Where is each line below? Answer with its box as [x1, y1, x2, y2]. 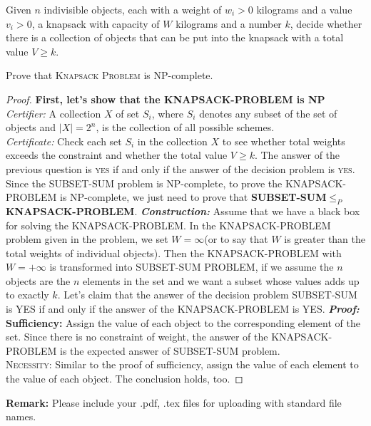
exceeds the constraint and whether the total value [6, 147, 228, 162]
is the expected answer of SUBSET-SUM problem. [60, 343, 280, 358]
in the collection [137, 133, 208, 148]
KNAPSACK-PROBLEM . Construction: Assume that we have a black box [6, 203, 360, 218]
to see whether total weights [222, 133, 345, 148]
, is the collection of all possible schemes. [96, 120, 275, 135]
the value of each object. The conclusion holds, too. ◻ [6, 371, 243, 386]
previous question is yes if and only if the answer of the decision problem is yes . [6, 161, 355, 176]
